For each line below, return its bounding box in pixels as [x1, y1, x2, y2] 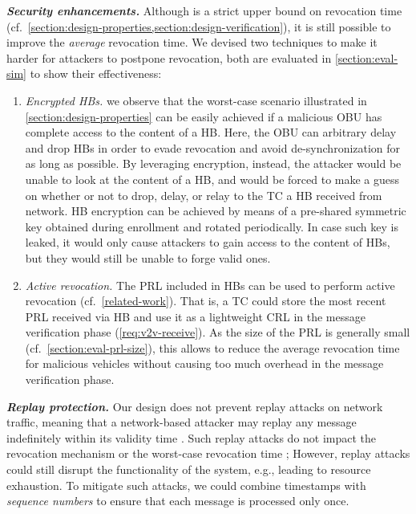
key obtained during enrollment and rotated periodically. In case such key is [25, 218, 398, 235]
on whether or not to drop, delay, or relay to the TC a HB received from [25, 186, 382, 203]
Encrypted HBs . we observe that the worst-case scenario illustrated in [25, 92, 367, 108]
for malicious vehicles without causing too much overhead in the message [25, 355, 384, 372]
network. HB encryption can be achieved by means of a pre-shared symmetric [25, 202, 406, 219]
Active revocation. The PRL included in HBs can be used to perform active [25, 276, 395, 293]
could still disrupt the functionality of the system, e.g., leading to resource [6, 461, 371, 478]
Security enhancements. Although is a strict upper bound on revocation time [6, 2, 402, 18]
